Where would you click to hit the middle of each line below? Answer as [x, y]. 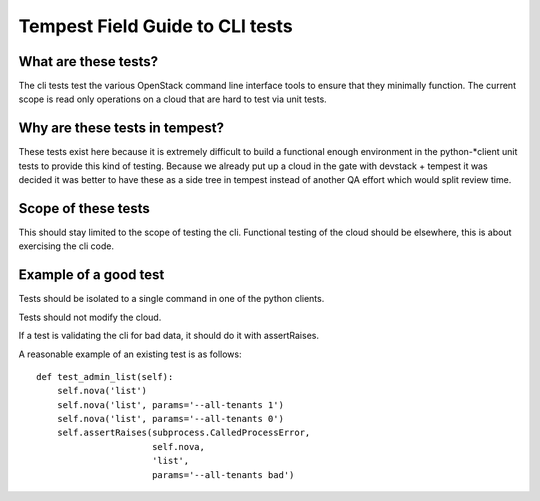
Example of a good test [91, 275]
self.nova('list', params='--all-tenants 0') [170, 419]
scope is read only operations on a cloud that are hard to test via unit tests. [172, 99]
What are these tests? [88, 61]
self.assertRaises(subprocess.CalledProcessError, [183, 433]
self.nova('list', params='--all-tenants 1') [170, 404]
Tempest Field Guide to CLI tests [156, 26]
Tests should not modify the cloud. [90, 317]
